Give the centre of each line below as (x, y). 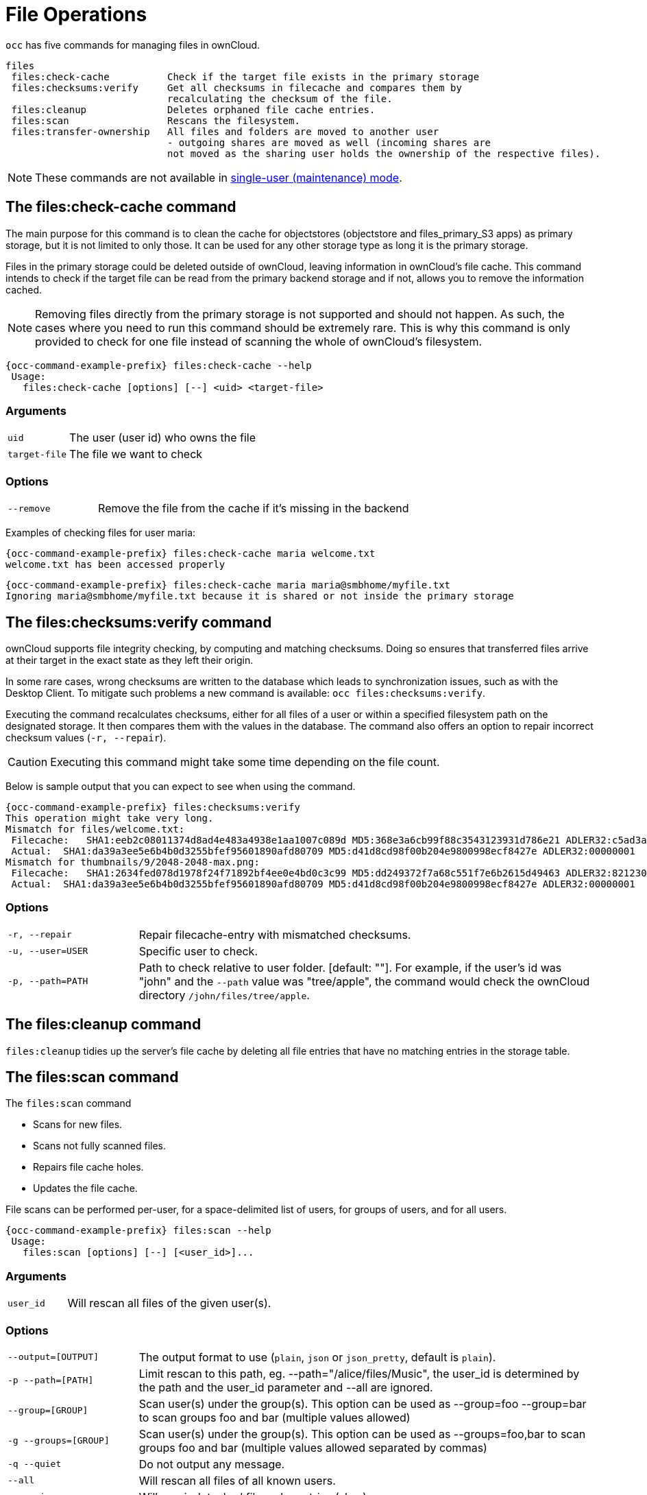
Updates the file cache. (85, 1188)
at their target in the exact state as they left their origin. (130, 660)
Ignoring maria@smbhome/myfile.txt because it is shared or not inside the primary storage (260, 596)
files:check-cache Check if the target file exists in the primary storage (245, 76)
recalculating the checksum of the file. (280, 98)
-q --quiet (35, 1464)
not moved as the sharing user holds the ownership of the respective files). (384, 153)
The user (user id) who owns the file (163, 438)
